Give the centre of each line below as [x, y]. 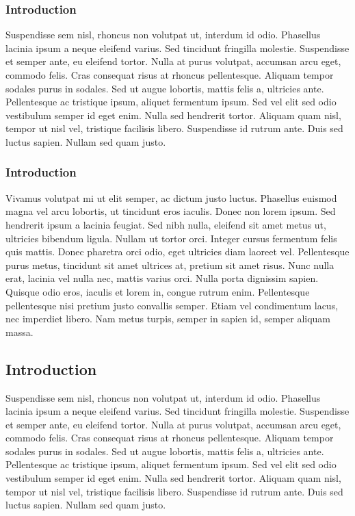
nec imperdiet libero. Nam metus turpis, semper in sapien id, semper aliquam [168, 319]
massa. [19, 332]
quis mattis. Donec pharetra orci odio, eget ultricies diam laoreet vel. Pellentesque [177, 251]
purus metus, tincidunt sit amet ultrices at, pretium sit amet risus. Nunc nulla [170, 265]
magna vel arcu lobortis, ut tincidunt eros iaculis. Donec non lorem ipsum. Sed [171, 211]
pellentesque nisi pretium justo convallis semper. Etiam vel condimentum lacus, [172, 305]
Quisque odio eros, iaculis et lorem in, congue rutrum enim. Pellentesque [158, 291]
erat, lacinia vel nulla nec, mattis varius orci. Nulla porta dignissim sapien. [162, 278]
